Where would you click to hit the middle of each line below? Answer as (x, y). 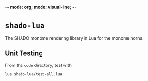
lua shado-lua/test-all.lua (34, 74)
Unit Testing (24, 54)
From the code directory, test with (38, 65)
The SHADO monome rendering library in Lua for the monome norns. (74, 38)
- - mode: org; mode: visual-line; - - (41, 7)
